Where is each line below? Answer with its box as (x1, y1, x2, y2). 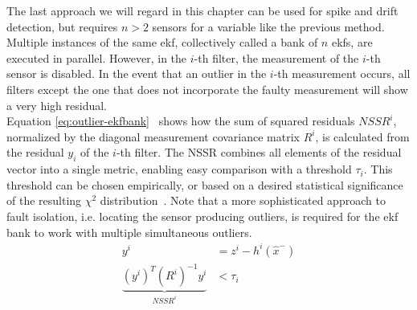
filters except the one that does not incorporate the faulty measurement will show (6, 80, 408, 97)
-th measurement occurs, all (273, 65, 411, 82)
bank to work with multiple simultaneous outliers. (6, 223, 252, 240)
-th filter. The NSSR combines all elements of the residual (116, 144, 402, 161)
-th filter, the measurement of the (194, 49, 359, 66)
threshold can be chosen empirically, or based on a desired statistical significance (6, 176, 403, 193)
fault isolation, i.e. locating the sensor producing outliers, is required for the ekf (6, 207, 399, 224)
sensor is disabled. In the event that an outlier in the (6, 65, 267, 82)
